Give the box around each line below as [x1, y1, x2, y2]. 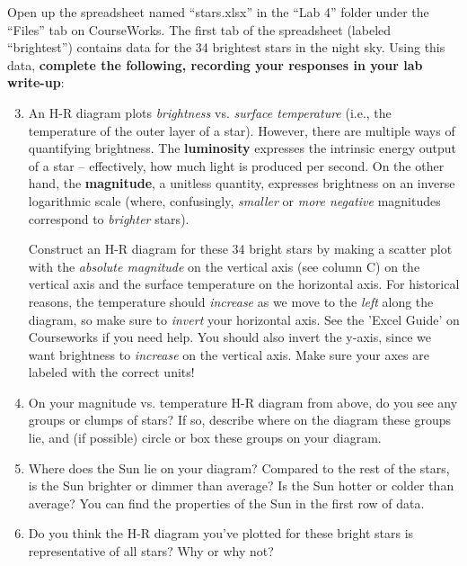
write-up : [7, 73, 65, 92]
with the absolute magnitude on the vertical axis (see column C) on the [28, 256, 420, 275]
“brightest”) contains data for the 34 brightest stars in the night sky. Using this [7, 38, 445, 57]
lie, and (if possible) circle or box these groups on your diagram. [28, 428, 382, 447]
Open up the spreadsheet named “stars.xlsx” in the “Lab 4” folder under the [7, 3, 429, 21]
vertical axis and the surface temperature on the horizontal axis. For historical [28, 274, 460, 293]
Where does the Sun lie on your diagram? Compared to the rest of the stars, [28, 458, 450, 477]
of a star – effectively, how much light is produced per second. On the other [28, 156, 445, 175]
